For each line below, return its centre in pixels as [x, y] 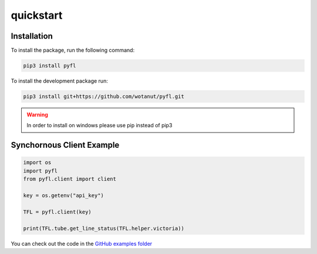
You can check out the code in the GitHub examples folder [82, 243]
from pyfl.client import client [70, 179]
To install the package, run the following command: [73, 50]
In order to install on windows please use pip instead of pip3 [100, 126]
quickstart [37, 15]
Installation [32, 36]
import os [37, 162]
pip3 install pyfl [50, 66]
